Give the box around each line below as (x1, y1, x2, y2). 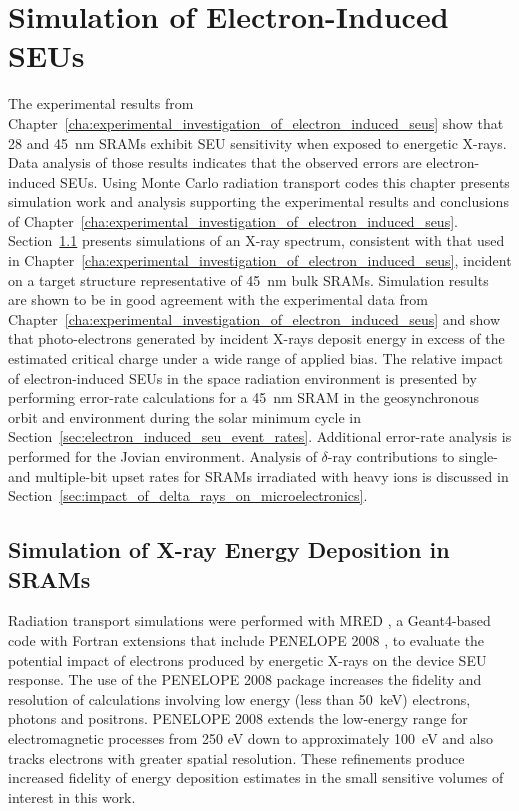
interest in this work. (8, 786, 136, 807)
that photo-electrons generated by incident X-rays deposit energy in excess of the (8, 328, 505, 349)
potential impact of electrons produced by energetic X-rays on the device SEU (8, 649, 487, 670)
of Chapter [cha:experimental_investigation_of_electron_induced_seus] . (8, 210, 458, 231)
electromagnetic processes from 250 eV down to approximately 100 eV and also (8, 727, 493, 748)
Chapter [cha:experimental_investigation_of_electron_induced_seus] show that (8, 112, 504, 133)
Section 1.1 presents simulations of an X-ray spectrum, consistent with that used (8, 230, 505, 251)
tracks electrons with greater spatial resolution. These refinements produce (8, 747, 465, 768)
